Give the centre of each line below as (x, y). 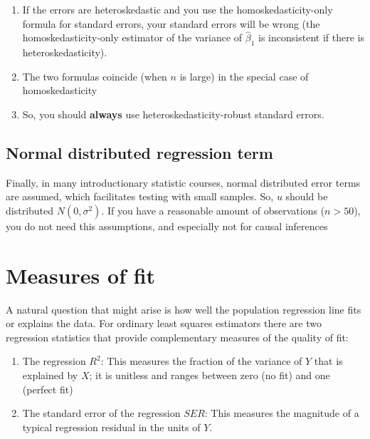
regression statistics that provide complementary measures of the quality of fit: (177, 337)
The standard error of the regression (101, 413)
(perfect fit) (48, 389)
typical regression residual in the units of (111, 427)
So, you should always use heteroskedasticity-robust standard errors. (173, 114)
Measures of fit (81, 275)
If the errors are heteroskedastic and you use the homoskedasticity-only (178, 9)
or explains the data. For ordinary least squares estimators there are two (164, 323)
